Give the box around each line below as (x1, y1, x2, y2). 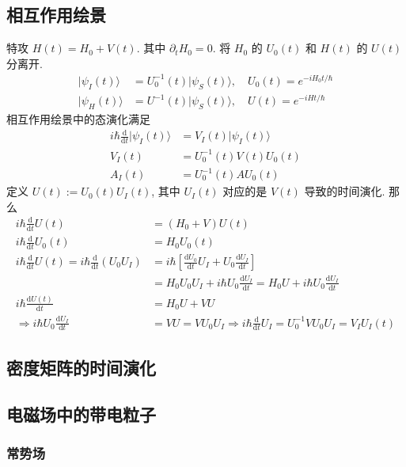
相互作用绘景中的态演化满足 (6, 111, 150, 127)
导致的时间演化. (304, 183, 385, 199)
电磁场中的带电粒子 (6, 401, 156, 426)
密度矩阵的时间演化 (6, 355, 156, 379)
